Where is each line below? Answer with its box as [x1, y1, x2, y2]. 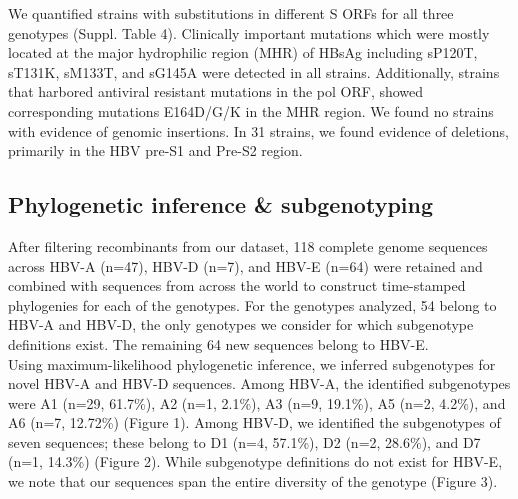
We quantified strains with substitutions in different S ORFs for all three [8, 3, 454, 23]
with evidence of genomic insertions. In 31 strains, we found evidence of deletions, [8, 120, 509, 141]
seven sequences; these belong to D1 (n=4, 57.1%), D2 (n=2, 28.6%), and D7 [8, 431, 481, 452]
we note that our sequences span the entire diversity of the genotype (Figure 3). [8, 471, 498, 492]
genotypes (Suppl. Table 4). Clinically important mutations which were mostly [8, 22, 490, 43]
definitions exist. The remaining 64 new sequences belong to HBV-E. [8, 333, 429, 354]
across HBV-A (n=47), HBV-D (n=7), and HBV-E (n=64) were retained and [8, 255, 483, 276]
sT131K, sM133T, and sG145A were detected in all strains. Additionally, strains [8, 61, 500, 82]
